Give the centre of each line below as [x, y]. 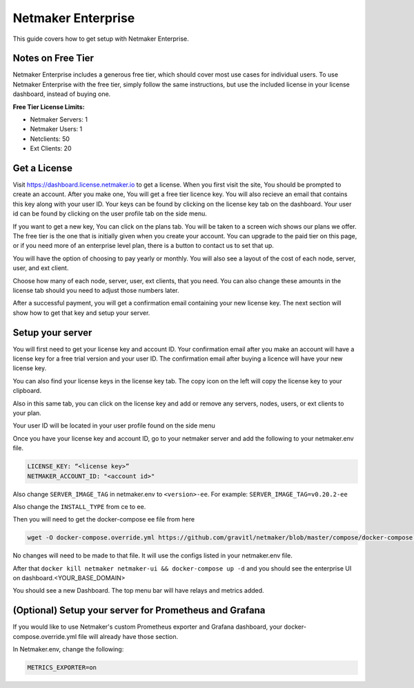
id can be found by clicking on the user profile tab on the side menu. [110, 213]
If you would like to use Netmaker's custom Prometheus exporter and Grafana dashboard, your [148, 627]
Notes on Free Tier [53, 58]
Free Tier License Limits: [49, 106]
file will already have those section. [128, 636]
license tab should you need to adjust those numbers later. [96, 290]
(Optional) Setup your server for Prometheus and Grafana [139, 610]
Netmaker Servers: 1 [59, 120]
